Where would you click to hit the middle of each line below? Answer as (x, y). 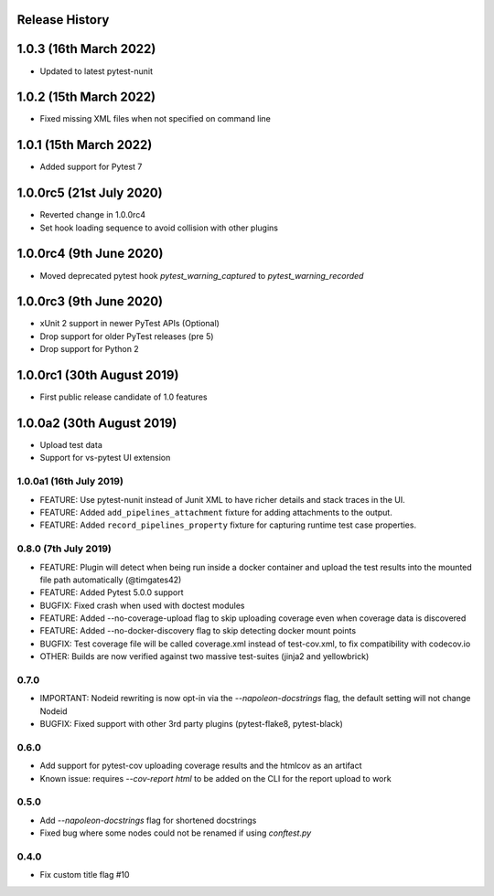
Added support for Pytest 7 (91, 167)
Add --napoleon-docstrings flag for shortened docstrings (148, 820)
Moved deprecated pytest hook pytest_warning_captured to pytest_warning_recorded (202, 275)
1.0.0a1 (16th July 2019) (70, 482)
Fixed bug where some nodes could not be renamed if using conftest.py (176, 833)
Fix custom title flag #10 (85, 875)
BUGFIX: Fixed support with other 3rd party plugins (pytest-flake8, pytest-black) (191, 724)
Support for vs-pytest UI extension (105, 458)
